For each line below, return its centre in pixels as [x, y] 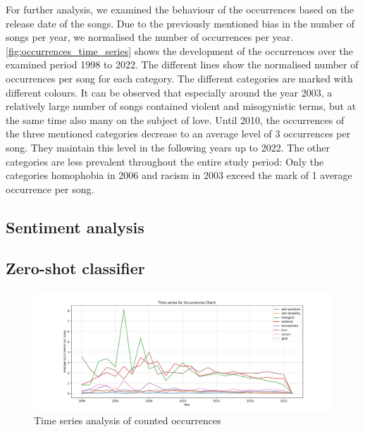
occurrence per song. [50, 189]
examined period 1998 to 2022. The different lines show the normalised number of [182, 64]
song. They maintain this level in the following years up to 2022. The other [168, 147]
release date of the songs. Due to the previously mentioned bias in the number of [180, 23]
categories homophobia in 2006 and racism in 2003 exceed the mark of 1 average [179, 175]
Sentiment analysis [75, 227]
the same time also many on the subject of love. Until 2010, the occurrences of [175, 119]
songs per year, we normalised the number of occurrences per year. [150, 37]
